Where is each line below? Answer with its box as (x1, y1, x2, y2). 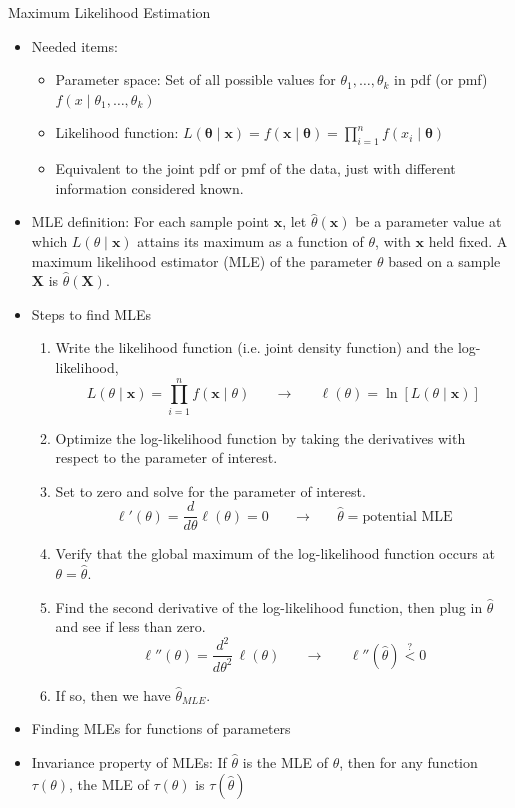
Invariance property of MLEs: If (31, 751, 227, 772)
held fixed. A (428, 230, 508, 251)
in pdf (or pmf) (394, 69, 488, 90)
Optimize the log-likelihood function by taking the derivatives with (55, 427, 466, 448)
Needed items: (31, 35, 118, 56)
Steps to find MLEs (31, 303, 151, 324)
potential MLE (362, 509, 453, 524)
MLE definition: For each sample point (31, 211, 269, 232)
